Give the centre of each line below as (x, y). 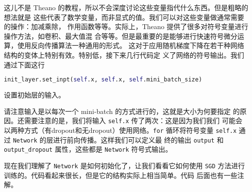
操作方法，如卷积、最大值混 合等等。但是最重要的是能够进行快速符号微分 (121, 36)
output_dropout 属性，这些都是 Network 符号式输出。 (88, 149)
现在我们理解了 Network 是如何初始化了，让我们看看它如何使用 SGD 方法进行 (125, 165)
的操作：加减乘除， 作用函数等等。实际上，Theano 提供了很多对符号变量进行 (126, 26)
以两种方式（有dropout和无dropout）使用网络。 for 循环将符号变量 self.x (120, 130)
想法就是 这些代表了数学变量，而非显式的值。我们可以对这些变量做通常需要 (124, 17)
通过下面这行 (24, 64)
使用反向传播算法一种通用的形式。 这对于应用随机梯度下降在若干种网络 (131, 45)
